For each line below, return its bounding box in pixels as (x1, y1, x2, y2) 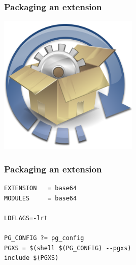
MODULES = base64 (4, 194, 77, 202)
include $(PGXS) (4, 254, 59, 262)
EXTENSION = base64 (4, 185, 77, 192)
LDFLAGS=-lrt (4, 214, 48, 222)
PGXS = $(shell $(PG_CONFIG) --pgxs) (4, 244, 131, 252)
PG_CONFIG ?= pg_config (4, 234, 84, 242)
